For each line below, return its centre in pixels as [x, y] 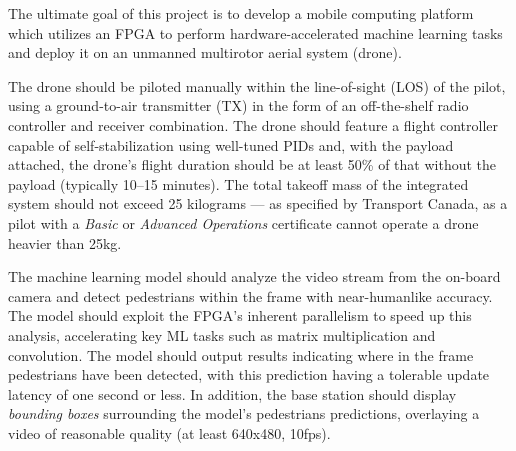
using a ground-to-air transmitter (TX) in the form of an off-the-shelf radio [238, 105]
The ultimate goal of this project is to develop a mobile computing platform [241, 13]
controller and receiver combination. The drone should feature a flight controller [253, 124]
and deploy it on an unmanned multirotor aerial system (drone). [205, 52]
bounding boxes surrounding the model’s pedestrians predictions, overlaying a [244, 413]
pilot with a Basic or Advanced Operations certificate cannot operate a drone [243, 222]
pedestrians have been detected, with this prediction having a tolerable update [249, 374]
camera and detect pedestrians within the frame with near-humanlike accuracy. [250, 295]
